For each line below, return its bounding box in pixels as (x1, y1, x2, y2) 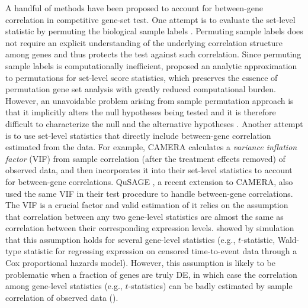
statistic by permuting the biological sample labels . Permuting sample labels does (5, 25, 303, 37)
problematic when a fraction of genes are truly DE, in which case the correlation (5, 268, 297, 280)
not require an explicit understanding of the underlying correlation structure (5, 36, 283, 48)
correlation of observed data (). (5, 291, 118, 303)
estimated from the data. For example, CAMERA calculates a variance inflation (5, 141, 297, 153)
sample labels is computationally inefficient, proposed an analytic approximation (5, 59, 297, 72)
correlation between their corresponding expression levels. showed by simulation (5, 222, 294, 234)
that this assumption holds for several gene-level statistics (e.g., (5, 233, 236, 245)
